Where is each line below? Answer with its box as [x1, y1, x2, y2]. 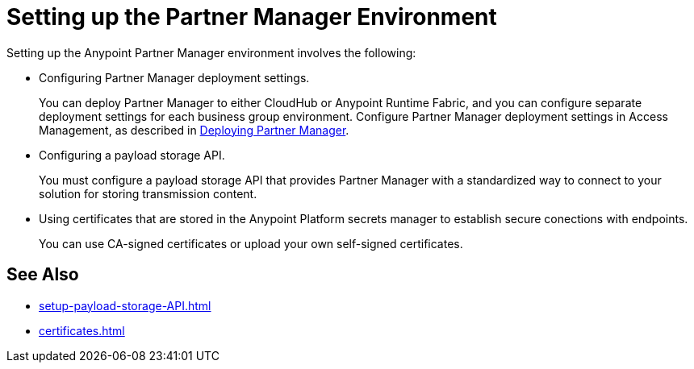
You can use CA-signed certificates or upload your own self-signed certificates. [39, 236, 463, 251]
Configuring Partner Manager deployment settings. [39, 70, 310, 85]
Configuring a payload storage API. [39, 147, 225, 162]
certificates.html [39, 323, 125, 338]
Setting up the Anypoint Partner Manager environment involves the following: [6, 45, 416, 60]
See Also [6, 264, 79, 285]
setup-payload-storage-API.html [39, 298, 211, 313]
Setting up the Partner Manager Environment [6, 3, 497, 31]
